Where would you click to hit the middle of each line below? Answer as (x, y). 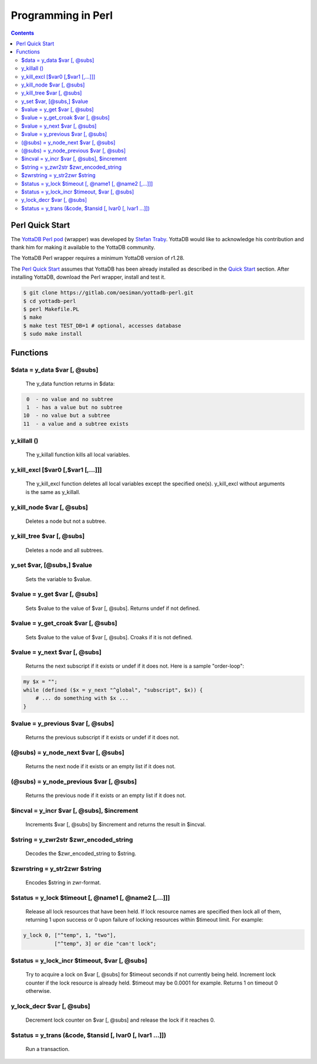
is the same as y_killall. (53, 492)
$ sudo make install (53, 334)
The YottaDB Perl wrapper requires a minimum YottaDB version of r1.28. (98, 258)
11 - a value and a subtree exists (76, 424)
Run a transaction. (48, 1049)
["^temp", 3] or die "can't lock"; (105, 943)
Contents (23, 33)
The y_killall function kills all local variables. (78, 455)
